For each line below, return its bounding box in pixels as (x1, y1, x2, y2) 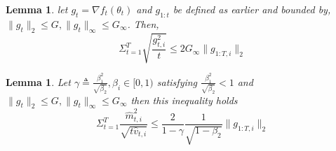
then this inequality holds (130, 92, 238, 107)
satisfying (156, 74, 198, 89)
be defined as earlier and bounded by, (173, 2, 331, 16)
